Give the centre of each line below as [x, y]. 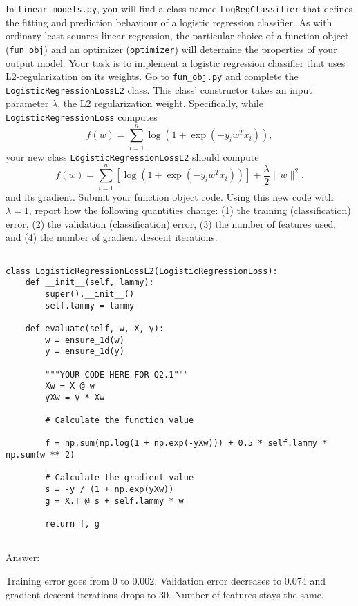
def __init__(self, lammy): [89, 283]
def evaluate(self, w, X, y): [95, 328]
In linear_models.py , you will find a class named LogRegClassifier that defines [179, 8]
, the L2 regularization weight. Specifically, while [160, 103]
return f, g [73, 524]
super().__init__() [90, 294]
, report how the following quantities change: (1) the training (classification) [190, 210]
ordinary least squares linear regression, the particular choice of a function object [177, 36]
